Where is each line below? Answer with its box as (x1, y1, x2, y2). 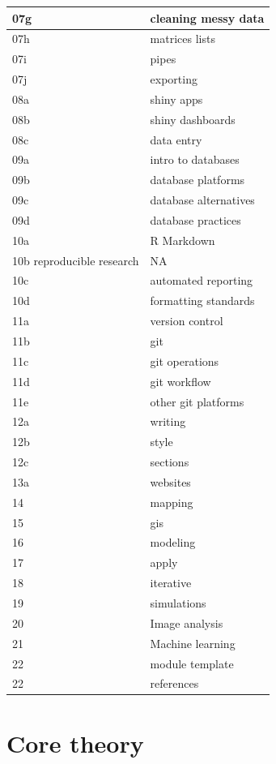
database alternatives (150, 191, 255, 208)
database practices (150, 211, 241, 228)
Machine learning (150, 634, 236, 651)
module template (150, 655, 234, 672)
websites (150, 473, 191, 490)
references (150, 675, 199, 692)
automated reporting (150, 272, 253, 289)
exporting (150, 71, 197, 88)
